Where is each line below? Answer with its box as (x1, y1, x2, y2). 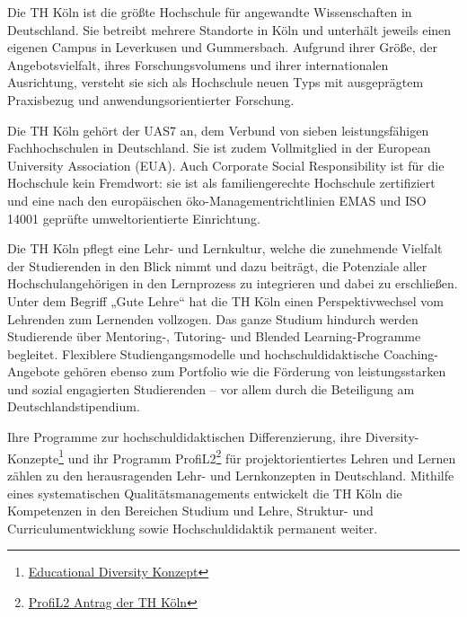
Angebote (7, 362, 60, 381)
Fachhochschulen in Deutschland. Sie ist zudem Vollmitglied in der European (7, 138, 431, 157)
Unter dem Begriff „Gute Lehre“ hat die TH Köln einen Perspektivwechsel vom (7, 291, 444, 310)
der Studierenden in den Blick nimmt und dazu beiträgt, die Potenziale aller (7, 256, 427, 275)
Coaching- (383, 344, 439, 363)
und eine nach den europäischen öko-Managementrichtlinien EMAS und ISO (7, 190, 427, 209)
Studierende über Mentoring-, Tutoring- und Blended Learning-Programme (7, 327, 421, 346)
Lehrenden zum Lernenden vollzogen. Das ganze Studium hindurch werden (7, 309, 419, 328)
